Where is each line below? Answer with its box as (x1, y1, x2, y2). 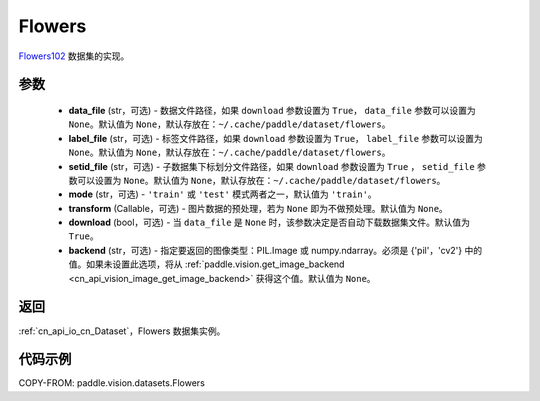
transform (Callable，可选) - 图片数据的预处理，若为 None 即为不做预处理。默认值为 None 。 (68, 202, 449, 214)
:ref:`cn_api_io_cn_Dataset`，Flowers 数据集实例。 (18, 325, 226, 337)
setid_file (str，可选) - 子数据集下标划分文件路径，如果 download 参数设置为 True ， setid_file (68, 160, 475, 172)
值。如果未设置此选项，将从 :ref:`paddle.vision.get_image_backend (68, 258, 345, 270)
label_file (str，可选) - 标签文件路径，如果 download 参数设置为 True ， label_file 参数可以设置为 (68, 132, 484, 144)
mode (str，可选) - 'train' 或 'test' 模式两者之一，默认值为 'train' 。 (68, 188, 377, 200)
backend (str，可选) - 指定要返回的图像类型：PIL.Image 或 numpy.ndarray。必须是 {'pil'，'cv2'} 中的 (68, 244, 483, 256)
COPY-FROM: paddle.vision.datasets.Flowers (18, 377, 205, 389)
